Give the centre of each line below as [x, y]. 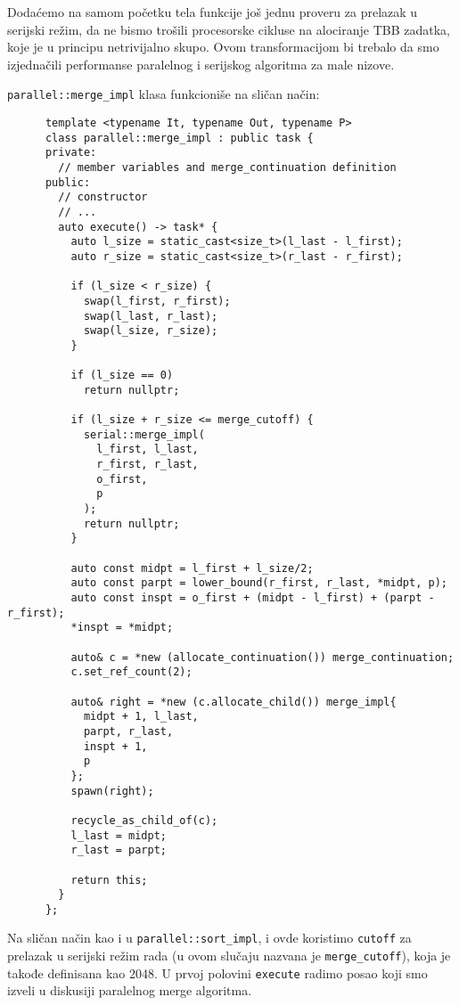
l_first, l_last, [148, 449]
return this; [109, 880]
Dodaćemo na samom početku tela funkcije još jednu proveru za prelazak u [213, 12]
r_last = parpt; [119, 850]
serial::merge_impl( [144, 434]
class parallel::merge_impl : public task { [179, 138]
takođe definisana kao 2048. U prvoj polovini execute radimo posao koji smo [217, 972]
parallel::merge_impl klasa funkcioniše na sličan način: [164, 94]
